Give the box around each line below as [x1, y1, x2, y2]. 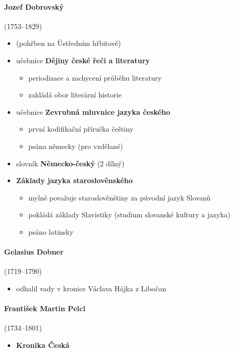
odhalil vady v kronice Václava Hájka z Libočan [16, 283, 167, 293]
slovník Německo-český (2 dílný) [16, 158, 125, 168]
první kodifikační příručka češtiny [28, 123, 133, 134]
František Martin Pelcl [4, 303, 85, 314]
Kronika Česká [16, 339, 69, 350]
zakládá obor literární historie [28, 89, 122, 100]
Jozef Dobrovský [4, 1, 64, 12]
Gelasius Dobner [4, 246, 64, 257]
